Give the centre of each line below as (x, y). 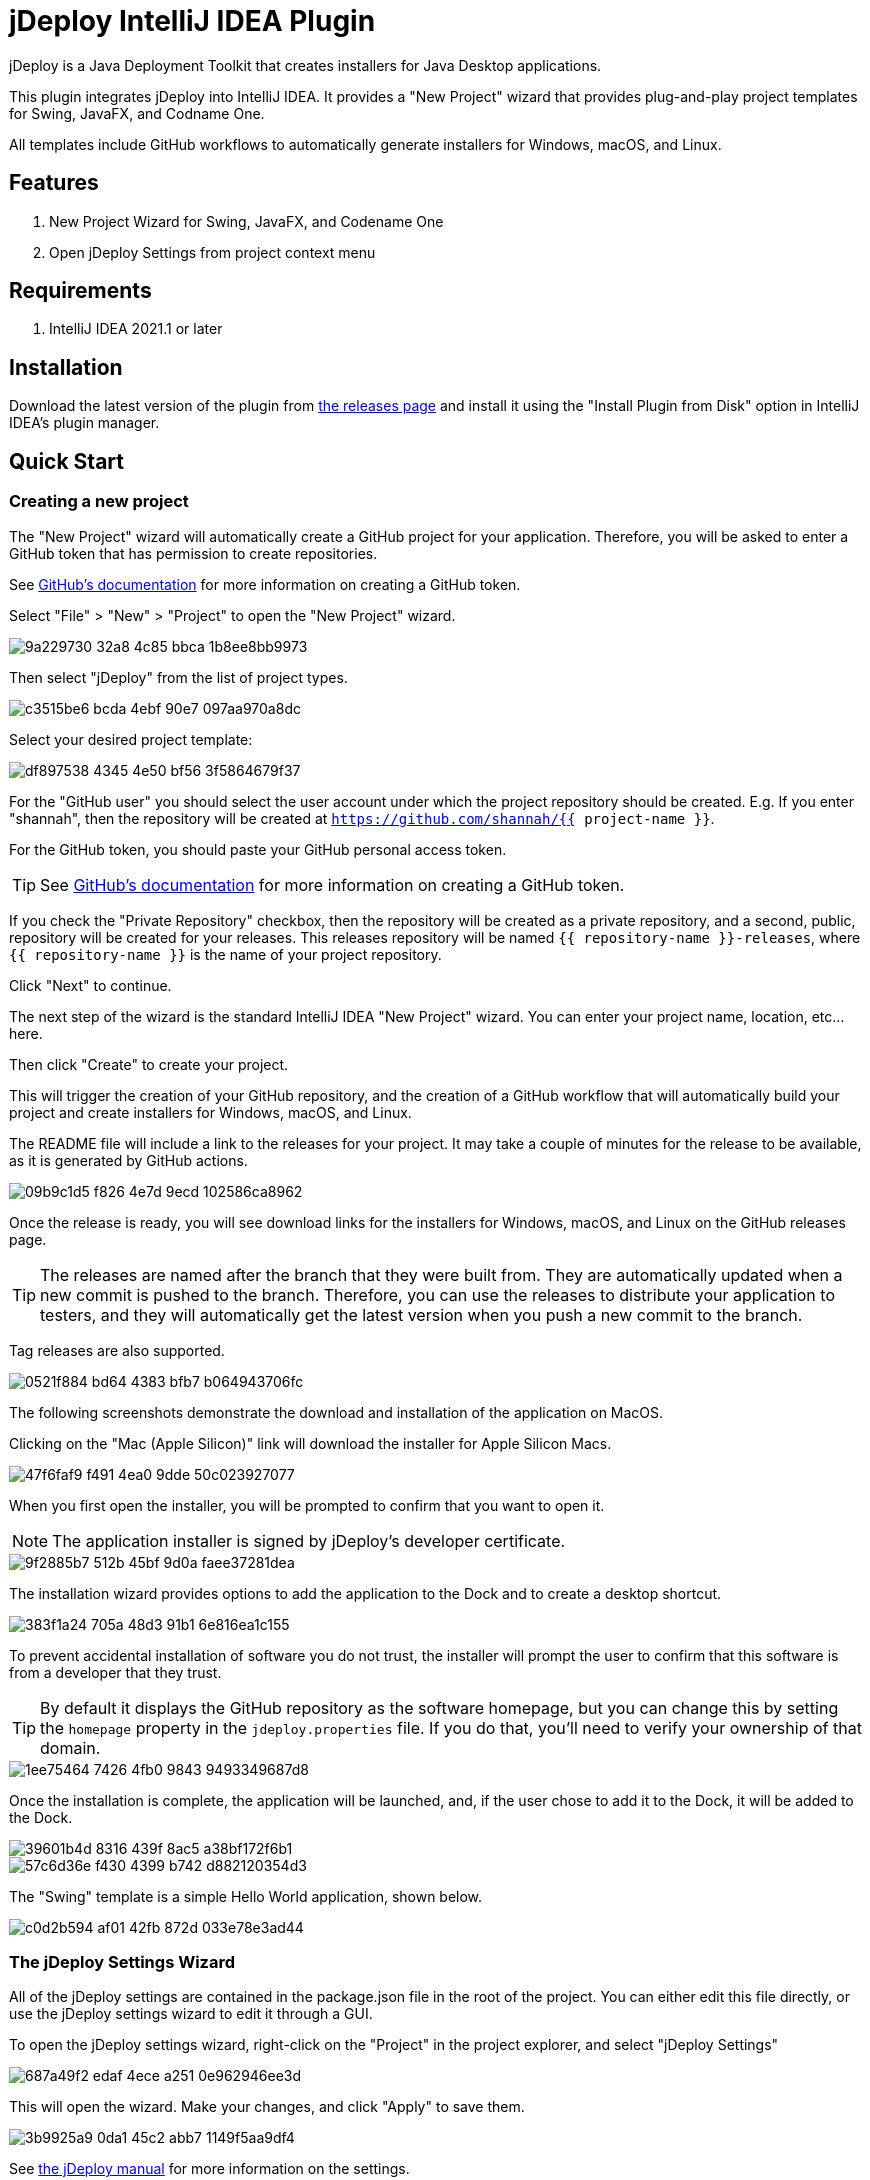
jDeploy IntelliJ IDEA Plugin (192, 21)
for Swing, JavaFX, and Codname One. (137, 113)
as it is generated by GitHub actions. (128, 1160)
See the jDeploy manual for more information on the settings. (209, 2169)
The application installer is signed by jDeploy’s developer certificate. (309, 1540)
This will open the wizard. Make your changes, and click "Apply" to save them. (267, 2107)
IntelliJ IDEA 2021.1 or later (136, 329)
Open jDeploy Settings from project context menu (212, 252)
